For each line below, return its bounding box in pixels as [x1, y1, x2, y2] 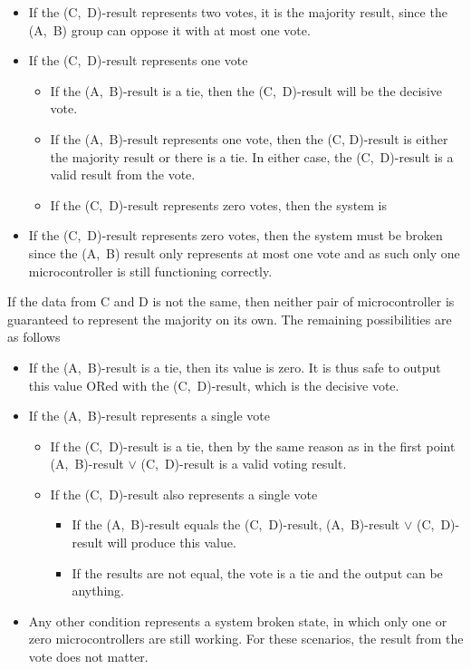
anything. [72, 581, 124, 600]
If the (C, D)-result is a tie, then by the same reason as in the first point [50, 436, 456, 455]
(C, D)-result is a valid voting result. [140, 454, 347, 473]
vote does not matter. [28, 647, 149, 666]
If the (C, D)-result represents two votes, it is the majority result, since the [28, 3, 447, 21]
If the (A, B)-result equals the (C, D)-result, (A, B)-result [72, 515, 400, 534]
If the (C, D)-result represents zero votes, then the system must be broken [28, 226, 443, 245]
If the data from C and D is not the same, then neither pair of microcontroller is [7, 292, 455, 311]
